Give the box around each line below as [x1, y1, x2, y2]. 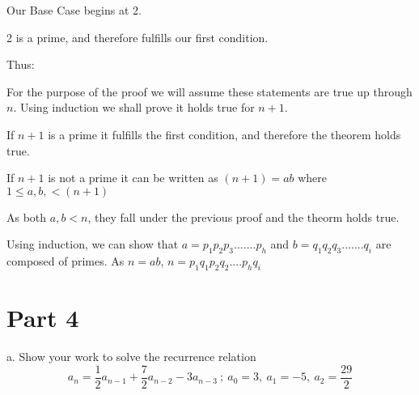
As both [6, 208, 47, 225]
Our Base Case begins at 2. [6, 2, 142, 18]
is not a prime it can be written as [48, 169, 218, 186]
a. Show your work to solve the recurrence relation [6, 348, 256, 365]
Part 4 [6, 301, 79, 334]
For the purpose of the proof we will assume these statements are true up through [6, 83, 413, 100]
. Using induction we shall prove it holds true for [13, 99, 255, 116]
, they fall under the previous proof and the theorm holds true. [87, 208, 400, 225]
